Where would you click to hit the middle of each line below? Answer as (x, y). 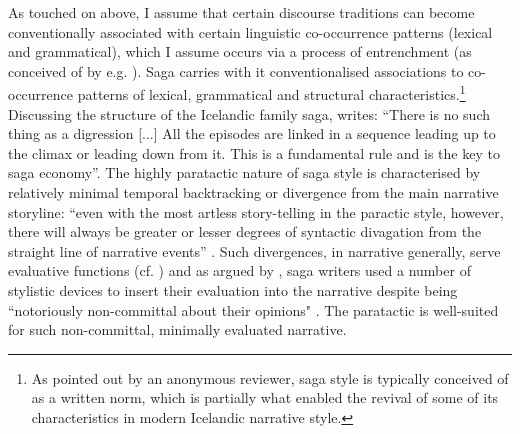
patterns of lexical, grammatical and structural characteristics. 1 (271, 93)
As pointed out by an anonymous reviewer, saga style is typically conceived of (270, 377)
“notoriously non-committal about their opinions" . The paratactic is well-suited (253, 309)
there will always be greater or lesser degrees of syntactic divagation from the (245, 231)
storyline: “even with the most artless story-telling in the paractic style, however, (256, 211)
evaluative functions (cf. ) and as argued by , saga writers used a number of (239, 270)
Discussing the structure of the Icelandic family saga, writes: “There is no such (249, 113)
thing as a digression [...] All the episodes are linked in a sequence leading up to (252, 133)
